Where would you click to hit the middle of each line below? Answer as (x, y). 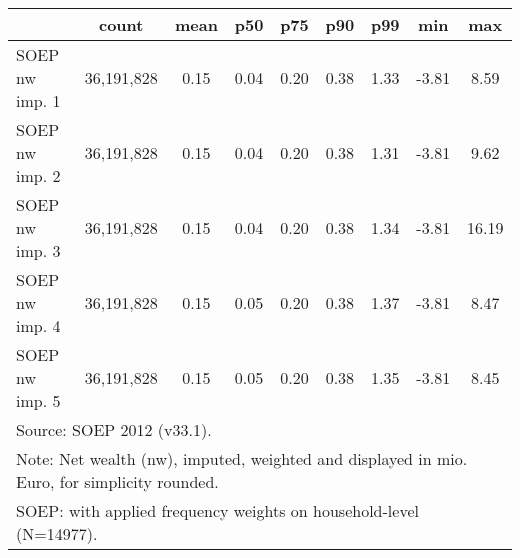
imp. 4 (38, 325)
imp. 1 (38, 100)
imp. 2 (38, 175)
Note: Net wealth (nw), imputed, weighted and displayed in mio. (242, 458)
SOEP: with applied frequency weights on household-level (217, 510)
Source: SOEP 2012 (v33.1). (114, 429)
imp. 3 (38, 250)
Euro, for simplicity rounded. (117, 481)
